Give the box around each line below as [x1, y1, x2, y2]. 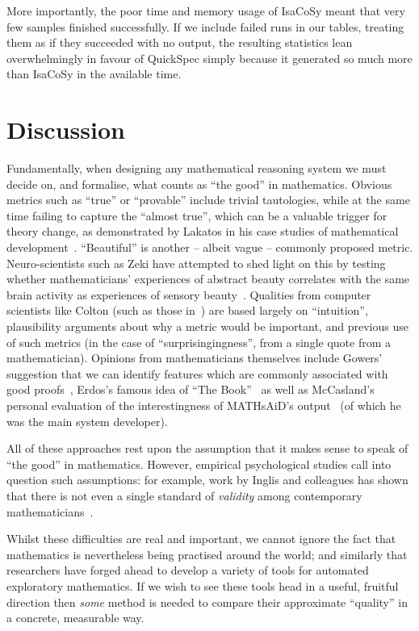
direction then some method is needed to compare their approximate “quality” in [6, 593, 408, 610]
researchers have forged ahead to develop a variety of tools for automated [6, 562, 369, 579]
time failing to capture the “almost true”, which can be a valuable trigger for [6, 207, 388, 224]
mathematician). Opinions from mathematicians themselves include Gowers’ [6, 349, 383, 366]
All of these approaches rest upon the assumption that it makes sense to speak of [6, 440, 409, 457]
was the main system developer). [6, 412, 168, 429]
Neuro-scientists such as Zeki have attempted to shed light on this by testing [6, 254, 386, 271]
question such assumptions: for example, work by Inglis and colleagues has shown [6, 471, 409, 488]
